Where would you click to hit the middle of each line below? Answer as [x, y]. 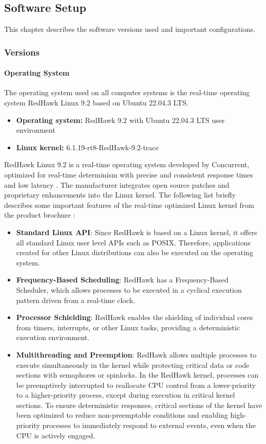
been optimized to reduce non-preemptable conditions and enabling [122, 415]
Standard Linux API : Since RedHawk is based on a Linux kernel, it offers [137, 232]
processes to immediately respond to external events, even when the [149, 425]
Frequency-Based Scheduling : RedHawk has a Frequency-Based [122, 280]
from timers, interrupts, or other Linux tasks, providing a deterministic [128, 327]
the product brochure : [40, 215]
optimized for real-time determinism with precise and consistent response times [129, 174]
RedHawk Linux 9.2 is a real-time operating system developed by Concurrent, [127, 164]
